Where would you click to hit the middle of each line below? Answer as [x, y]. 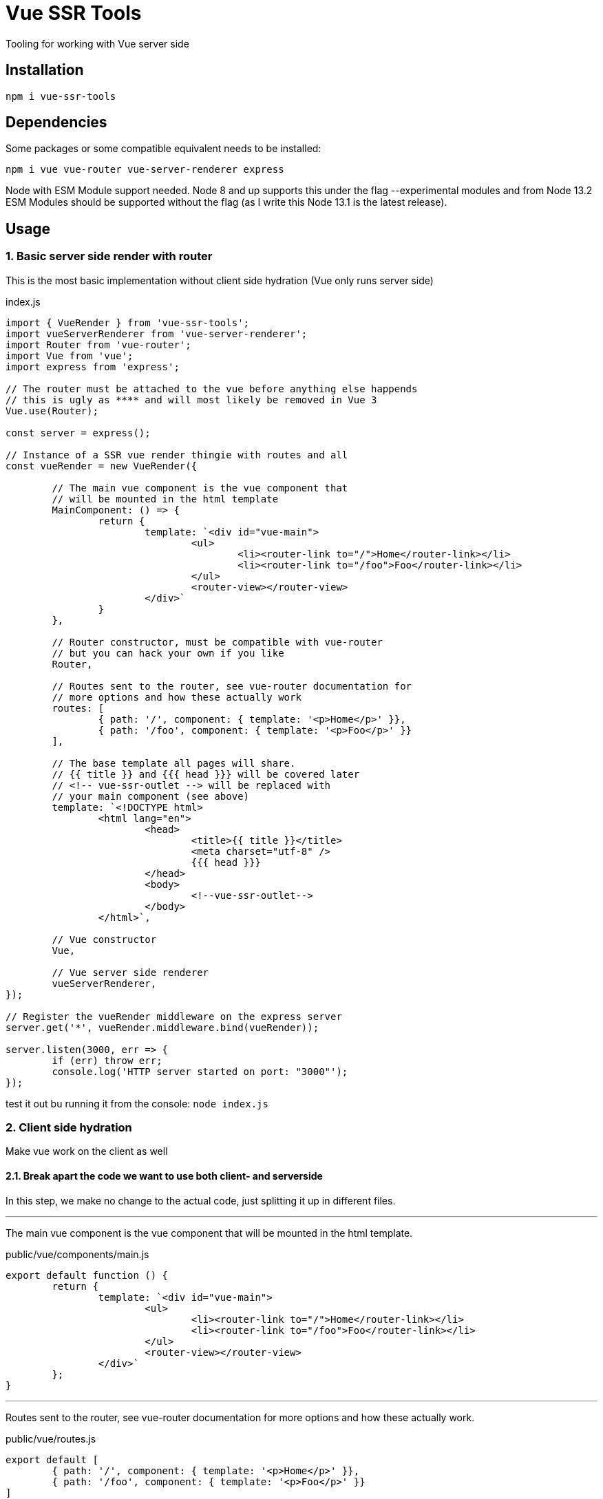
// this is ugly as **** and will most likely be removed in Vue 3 [191, 400]
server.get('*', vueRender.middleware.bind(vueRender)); [162, 1027]
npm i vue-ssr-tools [61, 96]
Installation [45, 70]
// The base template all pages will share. [174, 763]
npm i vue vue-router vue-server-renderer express [145, 170]
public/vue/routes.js [51, 1438]
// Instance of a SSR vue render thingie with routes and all [177, 455]
